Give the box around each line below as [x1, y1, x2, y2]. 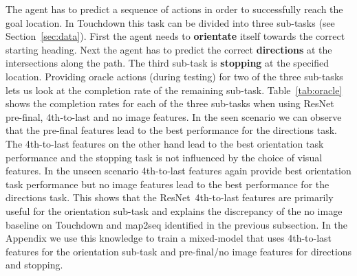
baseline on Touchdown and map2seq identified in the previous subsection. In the [6, 217, 348, 231]
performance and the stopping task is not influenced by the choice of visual [6, 150, 323, 164]
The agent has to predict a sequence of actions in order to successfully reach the [6, 2, 343, 16]
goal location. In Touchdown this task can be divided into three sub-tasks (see [6, 15, 335, 30]
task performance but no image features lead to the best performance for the [6, 176, 329, 191]
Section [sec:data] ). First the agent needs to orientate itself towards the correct [6, 29, 345, 43]
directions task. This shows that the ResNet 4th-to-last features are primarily [6, 190, 334, 205]
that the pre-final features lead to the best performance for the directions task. [6, 123, 337, 137]
